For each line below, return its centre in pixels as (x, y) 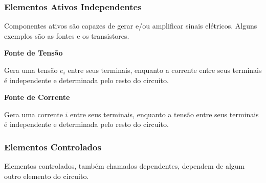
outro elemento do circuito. (47, 176)
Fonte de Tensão (34, 53)
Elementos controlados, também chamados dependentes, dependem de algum (125, 166)
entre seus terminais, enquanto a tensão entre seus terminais (164, 114)
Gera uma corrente (34, 114)
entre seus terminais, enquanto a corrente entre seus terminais (165, 70)
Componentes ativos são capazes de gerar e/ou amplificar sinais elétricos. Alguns (131, 26)
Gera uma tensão (31, 70)
